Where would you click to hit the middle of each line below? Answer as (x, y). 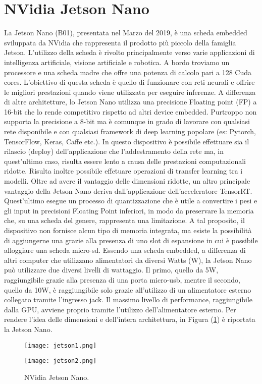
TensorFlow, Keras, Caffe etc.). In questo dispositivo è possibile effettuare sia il (127, 141)
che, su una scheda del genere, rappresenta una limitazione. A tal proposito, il (124, 220)
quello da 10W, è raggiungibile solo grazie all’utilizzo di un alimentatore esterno (128, 289)
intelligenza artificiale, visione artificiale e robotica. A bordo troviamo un (117, 62)
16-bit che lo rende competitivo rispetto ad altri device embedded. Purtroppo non (130, 111)
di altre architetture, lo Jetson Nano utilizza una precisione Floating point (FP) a (130, 102)
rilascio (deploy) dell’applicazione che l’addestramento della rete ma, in (114, 151)
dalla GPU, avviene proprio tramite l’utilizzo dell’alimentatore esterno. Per (120, 309)
